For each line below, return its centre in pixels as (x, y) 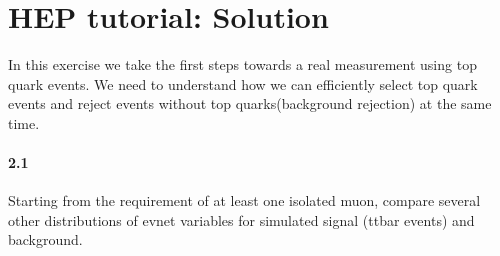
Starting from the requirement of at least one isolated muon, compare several (244, 200)
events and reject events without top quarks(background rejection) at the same (250, 103)
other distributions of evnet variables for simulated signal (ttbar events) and (241, 219)
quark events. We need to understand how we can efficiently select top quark (243, 83)
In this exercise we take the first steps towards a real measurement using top (242, 64)
